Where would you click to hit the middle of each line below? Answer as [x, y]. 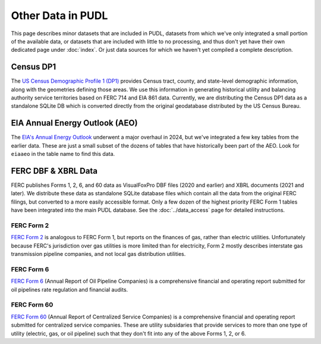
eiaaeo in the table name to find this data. [63, 154]
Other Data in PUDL [59, 15]
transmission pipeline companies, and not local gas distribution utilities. [98, 254]
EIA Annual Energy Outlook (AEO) [74, 123]
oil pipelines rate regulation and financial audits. [70, 289]
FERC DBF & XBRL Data [54, 171]
